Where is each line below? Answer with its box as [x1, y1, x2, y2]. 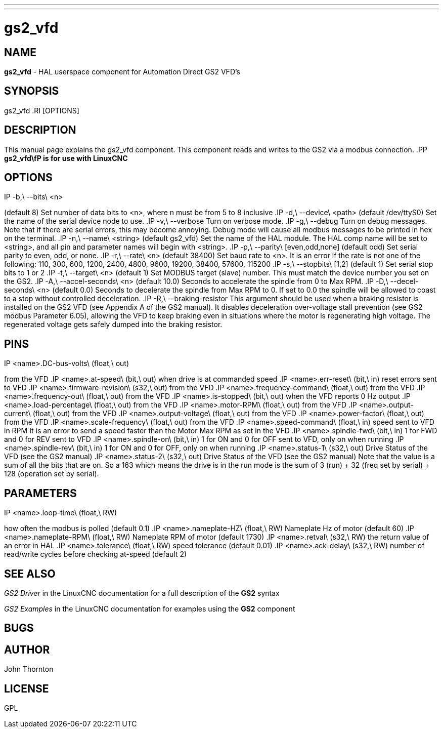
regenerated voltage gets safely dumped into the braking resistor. [4, 320, 223, 329]
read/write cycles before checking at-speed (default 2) [4, 550, 187, 559]
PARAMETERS [4, 486, 77, 500]
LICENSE [4, 682, 49, 695]
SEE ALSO [4, 567, 56, 580]
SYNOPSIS [4, 85, 59, 98]
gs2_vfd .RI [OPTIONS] [4, 106, 79, 115]
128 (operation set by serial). [4, 469, 99, 478]
